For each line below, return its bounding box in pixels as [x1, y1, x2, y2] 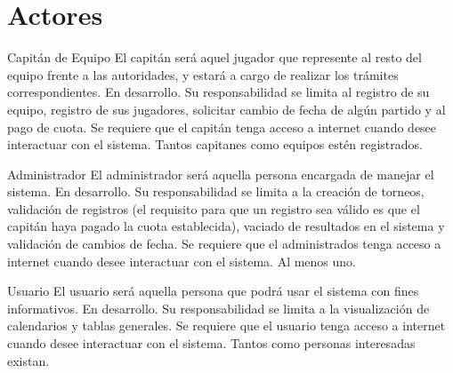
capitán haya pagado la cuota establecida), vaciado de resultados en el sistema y [7, 217, 445, 235]
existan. [7, 351, 50, 369]
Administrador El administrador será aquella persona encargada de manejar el [7, 164, 434, 183]
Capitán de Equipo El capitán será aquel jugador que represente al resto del [7, 48, 422, 67]
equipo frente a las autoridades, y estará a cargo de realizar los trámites [7, 65, 399, 83]
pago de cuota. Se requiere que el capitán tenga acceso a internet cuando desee [7, 117, 437, 136]
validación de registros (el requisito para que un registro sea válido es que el [7, 199, 420, 218]
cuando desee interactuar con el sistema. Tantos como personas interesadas [7, 334, 416, 353]
